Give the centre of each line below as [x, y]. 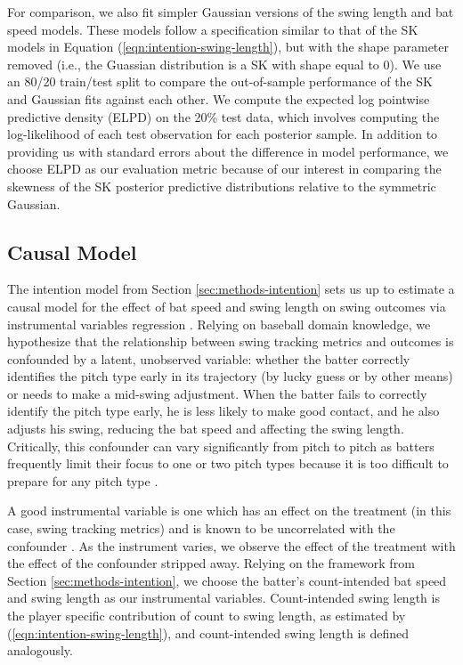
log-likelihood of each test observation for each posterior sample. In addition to [223, 134]
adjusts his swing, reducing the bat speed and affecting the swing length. [206, 429]
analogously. [40, 650]
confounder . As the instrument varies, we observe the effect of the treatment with [231, 545]
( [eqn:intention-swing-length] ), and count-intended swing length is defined [208, 633]
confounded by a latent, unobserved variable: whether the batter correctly [209, 358]
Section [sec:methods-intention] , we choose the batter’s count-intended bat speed [227, 580]
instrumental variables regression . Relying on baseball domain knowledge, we [219, 324]
